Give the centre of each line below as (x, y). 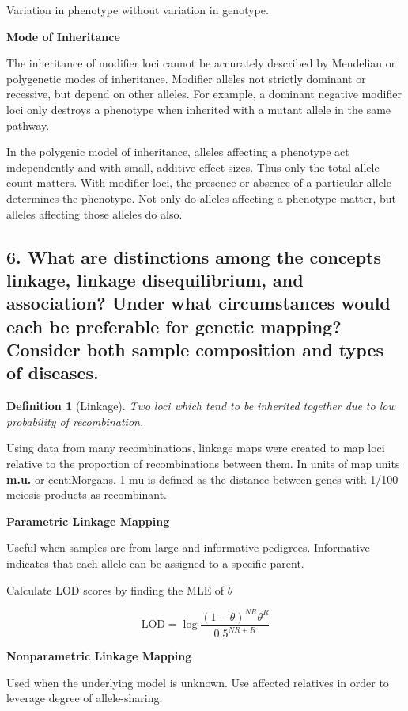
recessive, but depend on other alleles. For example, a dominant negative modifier (204, 94)
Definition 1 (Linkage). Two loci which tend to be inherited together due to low (201, 406)
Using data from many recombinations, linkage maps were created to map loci (196, 448)
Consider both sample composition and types (195, 350)
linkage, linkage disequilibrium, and (155, 279)
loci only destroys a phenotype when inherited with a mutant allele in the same (199, 109)
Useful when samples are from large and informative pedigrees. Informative (188, 548)
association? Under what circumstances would (198, 303)
